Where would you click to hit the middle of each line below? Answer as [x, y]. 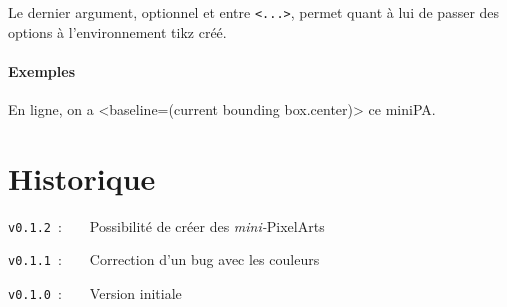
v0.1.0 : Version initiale [95, 293]
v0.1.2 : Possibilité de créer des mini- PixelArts [166, 225]
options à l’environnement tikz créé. [117, 31]
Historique [82, 177]
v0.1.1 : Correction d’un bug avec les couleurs [164, 259]
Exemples [42, 70]
